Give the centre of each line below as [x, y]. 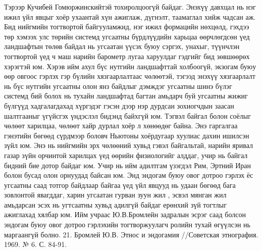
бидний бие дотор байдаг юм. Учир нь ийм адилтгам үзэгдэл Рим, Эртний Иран [128, 165]
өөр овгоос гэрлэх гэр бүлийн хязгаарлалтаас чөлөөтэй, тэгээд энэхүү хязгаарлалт [130, 76]
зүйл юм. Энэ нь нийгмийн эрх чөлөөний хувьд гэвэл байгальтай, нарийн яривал [129, 145]
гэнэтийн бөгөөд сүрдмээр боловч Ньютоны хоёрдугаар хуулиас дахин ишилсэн [127, 135]
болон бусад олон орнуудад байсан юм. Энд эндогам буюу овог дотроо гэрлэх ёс [129, 175]
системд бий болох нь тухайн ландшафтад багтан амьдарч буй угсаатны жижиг [126, 96]
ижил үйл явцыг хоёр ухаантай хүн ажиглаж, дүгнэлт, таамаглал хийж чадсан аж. [130, 16]
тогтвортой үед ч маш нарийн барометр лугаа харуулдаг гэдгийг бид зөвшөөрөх [127, 56]
